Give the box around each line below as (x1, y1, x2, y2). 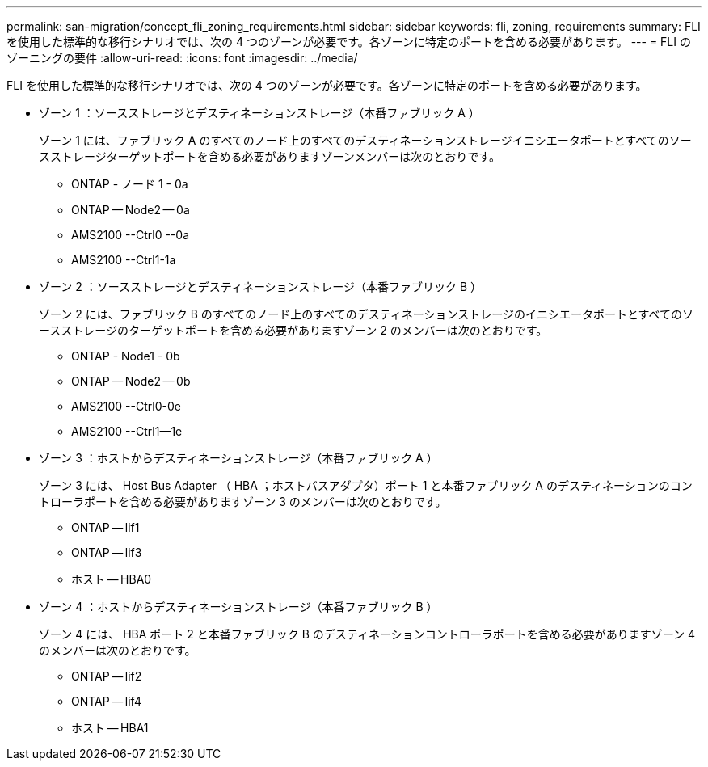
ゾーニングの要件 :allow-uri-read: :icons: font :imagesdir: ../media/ (6, 51, 358, 65)
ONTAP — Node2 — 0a (71, 203, 190, 217)
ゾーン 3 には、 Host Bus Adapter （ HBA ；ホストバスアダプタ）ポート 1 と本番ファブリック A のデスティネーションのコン (39, 478, 693, 492)
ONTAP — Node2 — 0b (71, 374, 191, 388)
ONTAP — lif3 (71, 546, 142, 559)
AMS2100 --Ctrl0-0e (71, 399, 181, 413)
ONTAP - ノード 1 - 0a (71, 177, 188, 191)
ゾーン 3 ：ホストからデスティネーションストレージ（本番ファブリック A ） (39, 451, 438, 465)
